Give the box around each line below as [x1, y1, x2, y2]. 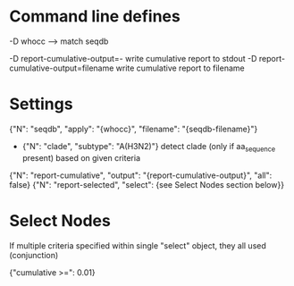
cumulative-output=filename [9, 63, 114, 73]
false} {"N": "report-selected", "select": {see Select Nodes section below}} [9, 179, 284, 189]
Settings [9, 94, 73, 114]
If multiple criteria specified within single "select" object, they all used [9, 240, 266, 251]
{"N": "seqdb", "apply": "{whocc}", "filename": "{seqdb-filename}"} [9, 123, 258, 134]
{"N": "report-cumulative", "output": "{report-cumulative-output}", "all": [9, 170, 273, 181]
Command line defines [9, 6, 181, 27]
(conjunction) [9, 249, 59, 260]
